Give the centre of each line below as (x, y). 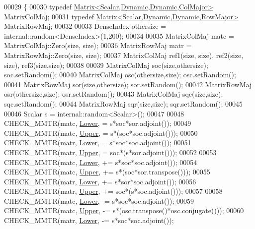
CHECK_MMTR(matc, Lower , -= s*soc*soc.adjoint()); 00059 (99, 200)
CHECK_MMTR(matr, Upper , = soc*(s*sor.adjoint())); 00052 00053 (110, 152)
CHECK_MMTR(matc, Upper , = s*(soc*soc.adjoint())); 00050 (101, 133)
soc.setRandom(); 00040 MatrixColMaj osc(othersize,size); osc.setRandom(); (120, 75)
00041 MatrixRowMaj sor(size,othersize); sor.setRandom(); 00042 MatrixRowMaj (128, 84)
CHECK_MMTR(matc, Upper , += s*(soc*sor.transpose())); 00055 (107, 172)
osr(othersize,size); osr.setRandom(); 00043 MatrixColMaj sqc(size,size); (114, 94)
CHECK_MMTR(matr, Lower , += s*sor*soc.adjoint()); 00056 (100, 181)
